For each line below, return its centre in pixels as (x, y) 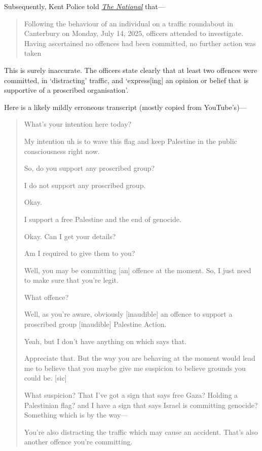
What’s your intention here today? (78, 124)
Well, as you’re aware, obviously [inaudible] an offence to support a (128, 314)
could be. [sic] (45, 378)
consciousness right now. (62, 151)
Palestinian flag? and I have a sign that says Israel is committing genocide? (141, 405)
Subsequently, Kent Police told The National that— (85, 6)
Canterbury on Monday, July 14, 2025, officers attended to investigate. (134, 33)
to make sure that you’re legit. (71, 280)
